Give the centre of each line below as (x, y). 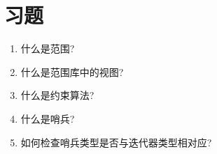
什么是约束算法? (57, 95)
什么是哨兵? (48, 118)
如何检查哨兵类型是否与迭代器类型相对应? (116, 142)
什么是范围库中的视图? (72, 71)
